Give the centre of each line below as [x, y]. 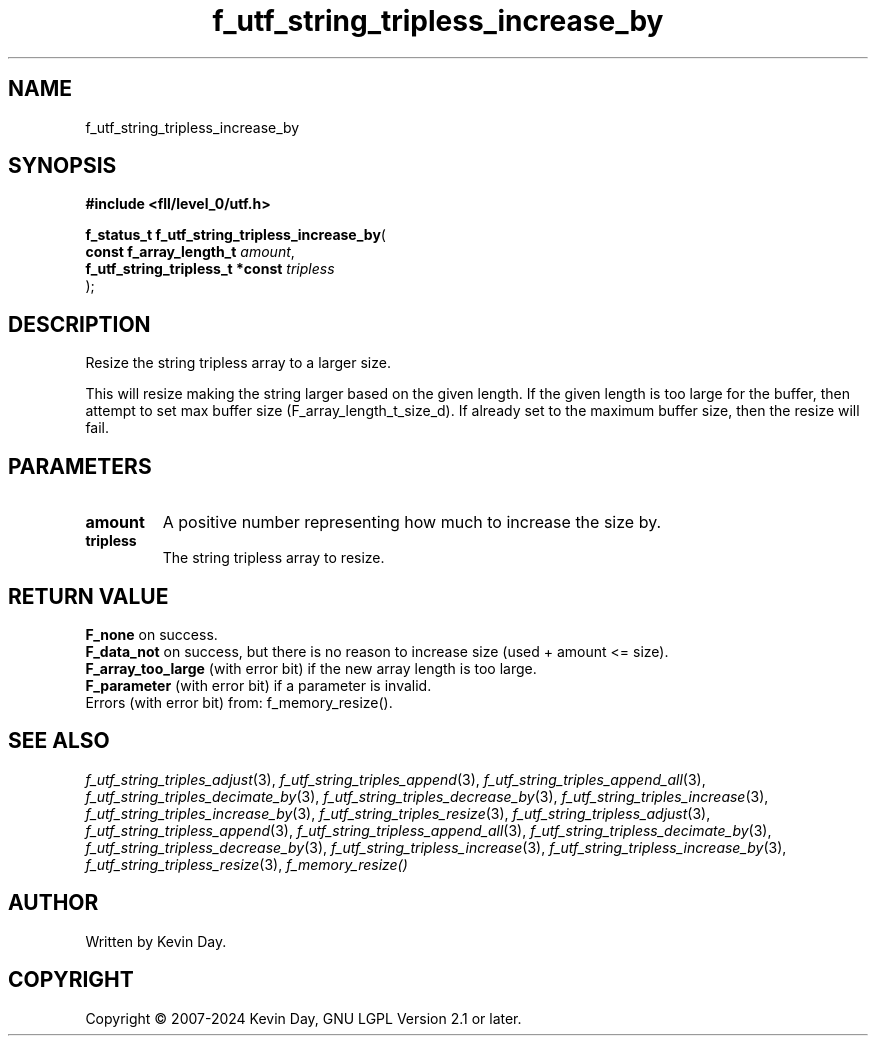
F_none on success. [151, 634]
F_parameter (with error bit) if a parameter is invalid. [258, 685]
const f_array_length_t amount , [190, 252]
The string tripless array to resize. [273, 558]
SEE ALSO [59, 741]
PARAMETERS [80, 466]
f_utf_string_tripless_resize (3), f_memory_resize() [246, 864]
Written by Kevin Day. [156, 941]
